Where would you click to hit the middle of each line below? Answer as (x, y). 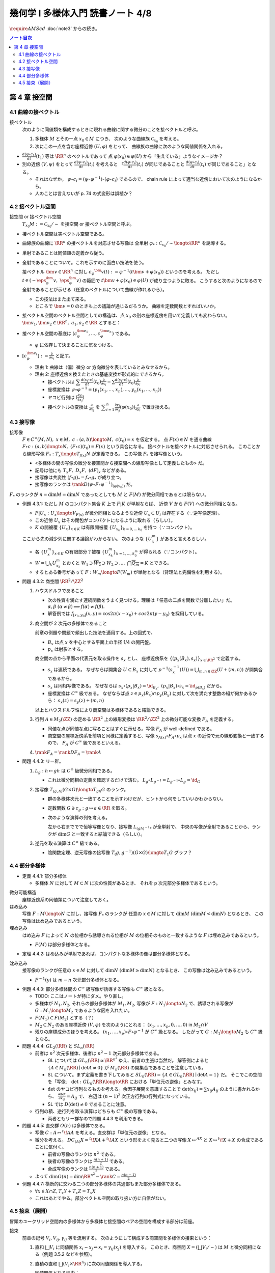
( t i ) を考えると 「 (106, 164)
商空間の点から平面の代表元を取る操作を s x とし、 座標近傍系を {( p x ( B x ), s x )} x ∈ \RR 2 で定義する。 (139, 659)
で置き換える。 (157, 407)
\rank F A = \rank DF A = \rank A (68, 753)
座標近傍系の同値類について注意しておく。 (67, 899)
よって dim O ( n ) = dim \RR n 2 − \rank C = (78, 1175)
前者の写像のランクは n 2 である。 (83, 1154)
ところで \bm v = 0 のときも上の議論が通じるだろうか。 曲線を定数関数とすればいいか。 (127, 306)
